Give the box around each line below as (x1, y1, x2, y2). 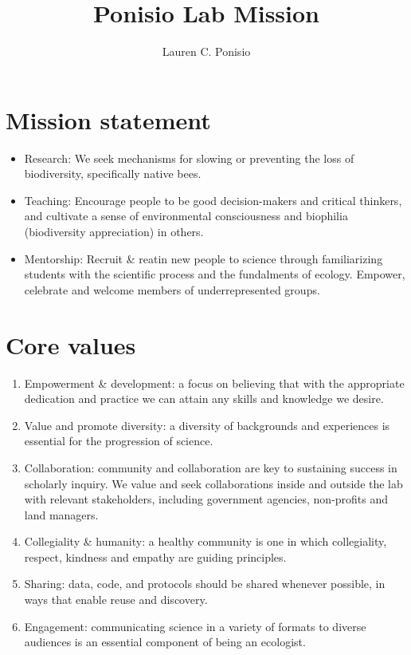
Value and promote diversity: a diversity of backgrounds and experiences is (24, 416, 390, 433)
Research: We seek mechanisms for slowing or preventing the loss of (24, 149, 354, 166)
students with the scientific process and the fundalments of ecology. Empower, (24, 266, 405, 282)
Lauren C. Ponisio (162, 43, 251, 60)
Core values (6, 328, 136, 361)
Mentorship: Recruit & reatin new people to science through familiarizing (24, 250, 383, 266)
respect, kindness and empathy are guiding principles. (24, 548, 287, 565)
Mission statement (6, 103, 211, 136)
